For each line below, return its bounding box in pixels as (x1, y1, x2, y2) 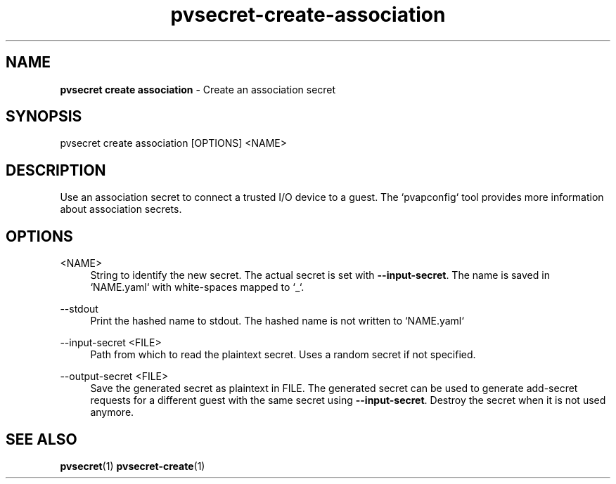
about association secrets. (60, 203, 182, 216)
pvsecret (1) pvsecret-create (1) (60, 459, 205, 472)
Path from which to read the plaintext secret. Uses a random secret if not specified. (90, 348, 476, 361)
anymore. (90, 406, 134, 419)
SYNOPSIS (6, 107, 82, 126)
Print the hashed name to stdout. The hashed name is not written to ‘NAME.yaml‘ (90, 315, 464, 327)
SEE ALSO (6, 430, 77, 448)
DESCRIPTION (6, 161, 106, 179)
